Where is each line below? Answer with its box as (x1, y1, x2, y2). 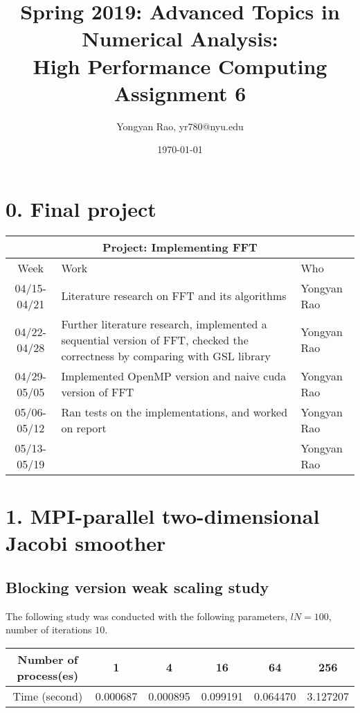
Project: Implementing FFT (102, 238, 258, 255)
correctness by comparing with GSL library (61, 347, 271, 364)
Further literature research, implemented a (61, 315, 267, 332)
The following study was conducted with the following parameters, (6, 608, 288, 623)
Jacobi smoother (6, 529, 166, 557)
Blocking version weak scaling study (6, 576, 269, 597)
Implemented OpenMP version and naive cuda (61, 367, 287, 384)
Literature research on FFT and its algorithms (61, 288, 287, 304)
